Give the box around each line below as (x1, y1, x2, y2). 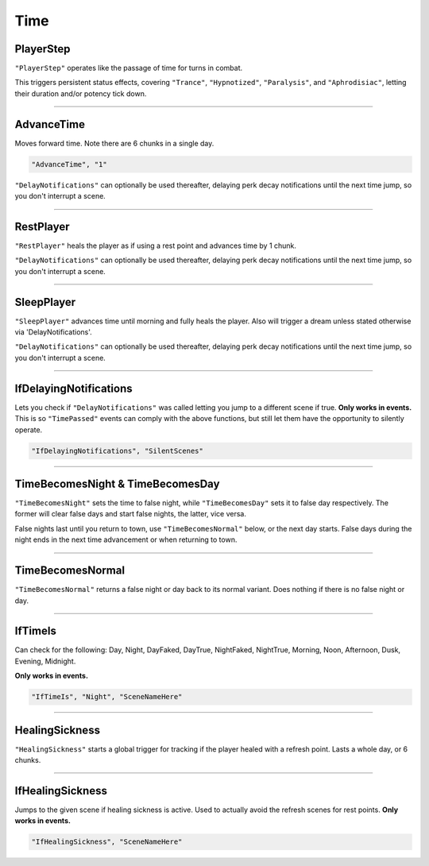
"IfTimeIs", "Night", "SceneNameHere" (31, 692, 183, 702)
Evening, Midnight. (14, 656, 76, 666)
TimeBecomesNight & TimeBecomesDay (14, 477, 220, 490)
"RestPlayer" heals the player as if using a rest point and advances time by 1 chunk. (14, 241, 297, 250)
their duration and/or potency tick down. (14, 88, 147, 99)
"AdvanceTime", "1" (31, 160, 107, 168)
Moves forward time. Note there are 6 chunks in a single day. (14, 138, 214, 148)
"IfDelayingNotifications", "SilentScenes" (31, 446, 204, 455)
